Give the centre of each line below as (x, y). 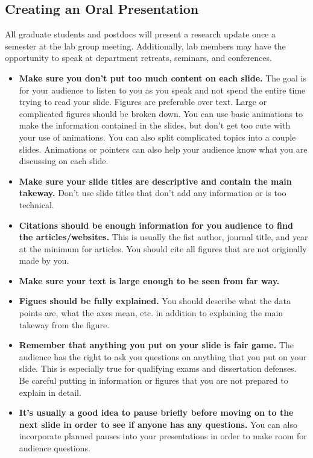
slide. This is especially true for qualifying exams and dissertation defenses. (158, 368)
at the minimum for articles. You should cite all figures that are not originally (163, 248)
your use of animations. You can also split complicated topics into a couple (157, 137)
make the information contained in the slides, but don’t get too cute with (155, 125)
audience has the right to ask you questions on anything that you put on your (163, 356)
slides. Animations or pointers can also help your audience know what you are (163, 149)
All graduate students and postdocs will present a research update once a (140, 34)
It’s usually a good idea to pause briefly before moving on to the (156, 412)
